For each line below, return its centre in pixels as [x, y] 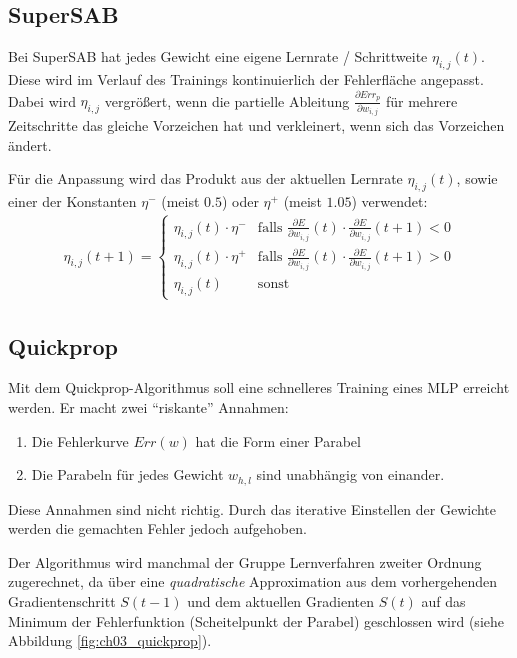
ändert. [30, 144]
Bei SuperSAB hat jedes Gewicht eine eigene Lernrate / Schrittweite [218, 56]
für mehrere [421, 100]
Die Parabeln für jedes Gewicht [127, 474]
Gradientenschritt [62, 601]
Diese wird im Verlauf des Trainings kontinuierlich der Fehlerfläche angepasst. [246, 79]
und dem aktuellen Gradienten [281, 601]
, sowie [477, 178]
